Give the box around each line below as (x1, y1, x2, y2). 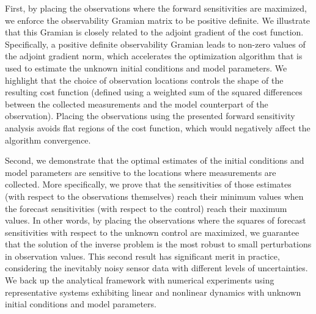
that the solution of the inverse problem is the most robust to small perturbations (5, 238, 312, 250)
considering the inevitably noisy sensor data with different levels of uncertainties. (5, 261, 308, 274)
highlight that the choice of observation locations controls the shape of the (5, 73, 284, 86)
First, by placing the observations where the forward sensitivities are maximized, (5, 2, 307, 14)
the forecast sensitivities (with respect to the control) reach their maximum (5, 202, 287, 214)
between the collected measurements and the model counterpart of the (5, 97, 268, 110)
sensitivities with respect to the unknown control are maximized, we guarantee (5, 225, 299, 238)
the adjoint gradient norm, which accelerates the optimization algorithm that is (5, 49, 303, 62)
